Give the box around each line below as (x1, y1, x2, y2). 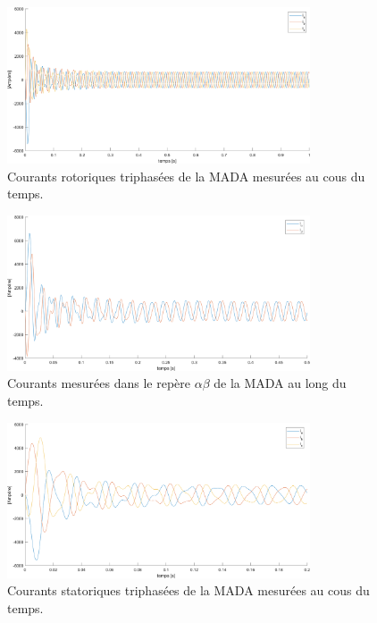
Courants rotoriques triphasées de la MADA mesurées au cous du (7, 166, 365, 185)
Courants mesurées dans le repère (7, 374, 190, 392)
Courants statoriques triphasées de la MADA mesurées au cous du (7, 581, 370, 600)
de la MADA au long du (214, 374, 347, 392)
